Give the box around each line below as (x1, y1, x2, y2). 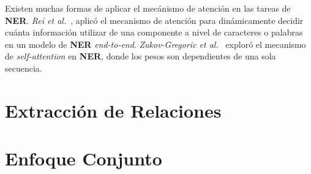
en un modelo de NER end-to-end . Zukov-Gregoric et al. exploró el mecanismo (5, 37, 306, 50)
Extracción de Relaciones (5, 97, 222, 123)
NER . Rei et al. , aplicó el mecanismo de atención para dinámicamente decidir (5, 13, 304, 26)
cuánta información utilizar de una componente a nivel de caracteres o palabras (5, 26, 303, 39)
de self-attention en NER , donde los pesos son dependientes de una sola (5, 50, 276, 62)
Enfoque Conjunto (5, 146, 162, 171)
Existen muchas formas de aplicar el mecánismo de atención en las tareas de (5, 2, 291, 14)
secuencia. (5, 61, 42, 74)
